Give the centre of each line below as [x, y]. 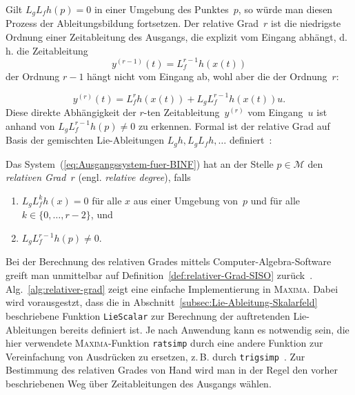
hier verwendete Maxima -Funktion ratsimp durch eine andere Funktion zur [164, 343]
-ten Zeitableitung [182, 112]
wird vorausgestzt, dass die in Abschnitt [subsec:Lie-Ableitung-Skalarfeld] [162, 302]
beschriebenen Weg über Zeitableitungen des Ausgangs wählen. [139, 383]
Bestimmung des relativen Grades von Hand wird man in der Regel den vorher [172, 370]
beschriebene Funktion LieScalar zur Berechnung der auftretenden [148, 315]
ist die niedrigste [306, 23]
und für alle [275, 200]
